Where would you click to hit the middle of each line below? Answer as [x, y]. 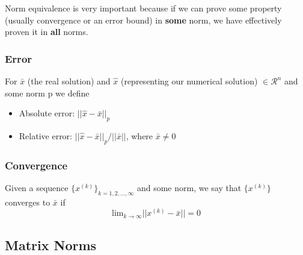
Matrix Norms [51, 244]
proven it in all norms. [47, 32]
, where [139, 135]
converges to [28, 202]
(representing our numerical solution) [189, 81]
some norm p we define [47, 93]
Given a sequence [37, 187]
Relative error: [45, 135]
